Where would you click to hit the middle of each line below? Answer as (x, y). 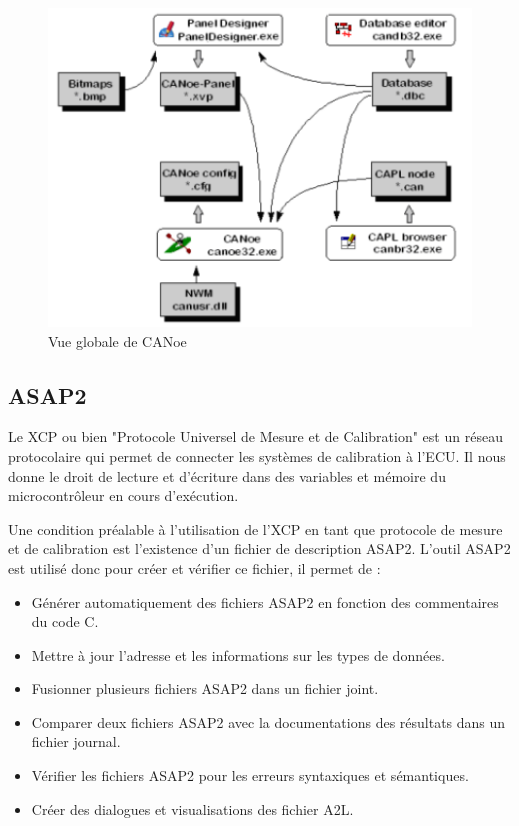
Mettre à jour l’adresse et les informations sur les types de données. (238, 654)
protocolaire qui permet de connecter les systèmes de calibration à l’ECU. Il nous (257, 455)
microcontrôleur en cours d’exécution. (123, 495)
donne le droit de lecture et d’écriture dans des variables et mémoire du (227, 475)
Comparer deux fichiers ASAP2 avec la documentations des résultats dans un (268, 721)
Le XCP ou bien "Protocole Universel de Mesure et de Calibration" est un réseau (255, 436)
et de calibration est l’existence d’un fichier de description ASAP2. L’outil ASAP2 (259, 548)
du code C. (65, 621)
